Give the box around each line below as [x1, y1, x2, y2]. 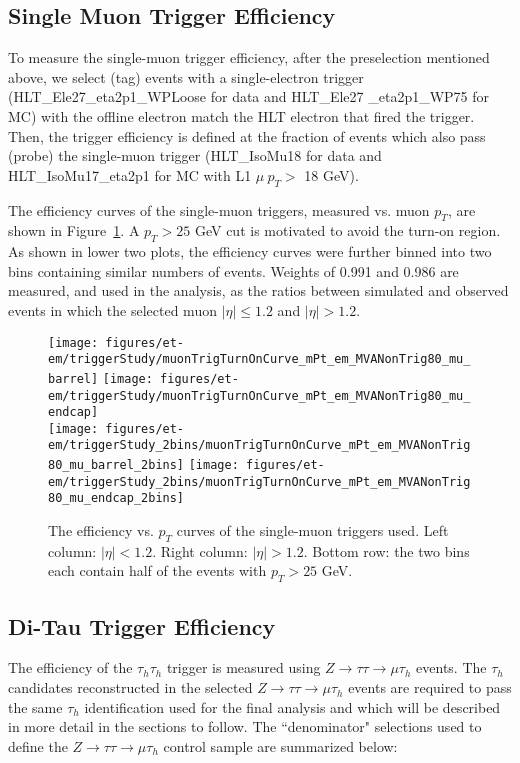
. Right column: [152, 540, 248, 561]
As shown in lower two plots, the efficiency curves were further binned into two [8, 241, 492, 262]
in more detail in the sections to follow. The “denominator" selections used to [8, 716, 482, 737]
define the [8, 735, 68, 756]
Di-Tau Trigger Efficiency [8, 610, 276, 641]
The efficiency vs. [48, 520, 154, 541]
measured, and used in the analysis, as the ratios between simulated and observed [8, 280, 509, 301]
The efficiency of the [8, 657, 133, 678]
